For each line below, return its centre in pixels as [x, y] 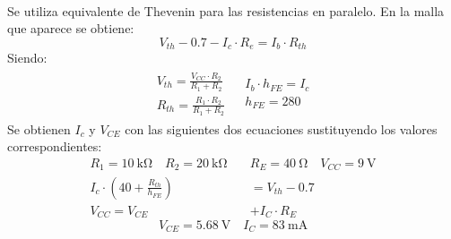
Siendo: [27, 58]
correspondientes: [55, 146]
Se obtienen [39, 128]
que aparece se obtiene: [71, 28]
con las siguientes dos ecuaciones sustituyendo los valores [281, 128]
